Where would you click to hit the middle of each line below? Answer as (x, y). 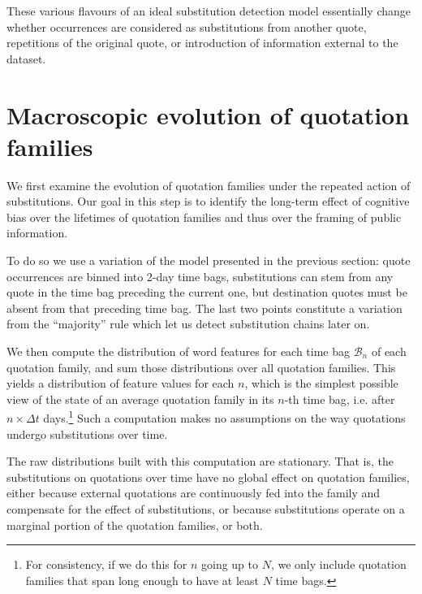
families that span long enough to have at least (142, 580)
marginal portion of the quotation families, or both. (135, 525)
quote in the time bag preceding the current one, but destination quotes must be (207, 292)
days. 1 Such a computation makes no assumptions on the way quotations (224, 417)
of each (389, 351)
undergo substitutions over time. (87, 434)
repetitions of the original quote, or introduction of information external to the (202, 43)
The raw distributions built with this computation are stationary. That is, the (200, 461)
